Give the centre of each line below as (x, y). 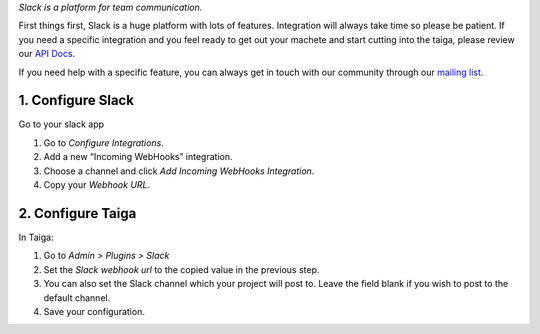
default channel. (77, 297)
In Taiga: (36, 237)
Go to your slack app (61, 124)
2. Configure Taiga (77, 213)
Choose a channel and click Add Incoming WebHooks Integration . (179, 171)
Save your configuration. (94, 311)
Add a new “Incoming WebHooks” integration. (138, 157)
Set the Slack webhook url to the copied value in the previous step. (181, 269)
